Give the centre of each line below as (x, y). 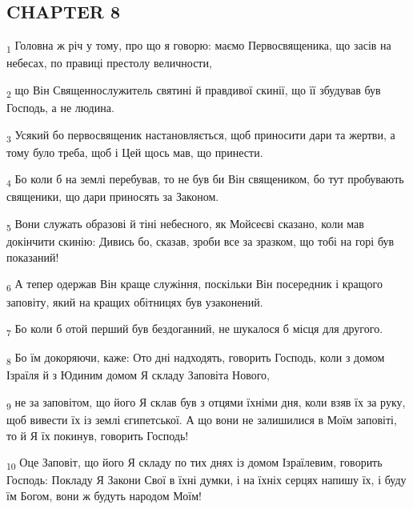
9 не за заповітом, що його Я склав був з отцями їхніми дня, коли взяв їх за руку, (206, 403)
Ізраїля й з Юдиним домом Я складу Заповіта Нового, (138, 375)
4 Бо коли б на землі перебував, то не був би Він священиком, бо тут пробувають (205, 180)
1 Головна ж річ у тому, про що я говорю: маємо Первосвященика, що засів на (199, 46)
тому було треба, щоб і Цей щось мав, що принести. (135, 152)
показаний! (33, 257)
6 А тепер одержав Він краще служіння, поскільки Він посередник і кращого (194, 285)
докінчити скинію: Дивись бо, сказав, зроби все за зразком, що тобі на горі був (200, 241)
